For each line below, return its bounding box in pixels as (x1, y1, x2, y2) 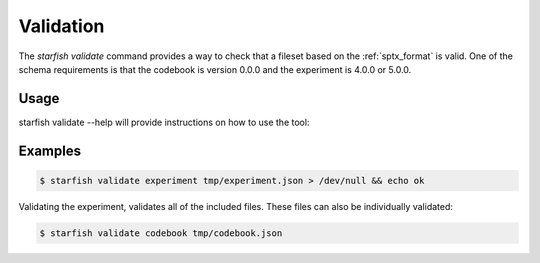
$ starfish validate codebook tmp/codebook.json (39, 227, 283, 239)
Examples (18, 142, 82, 159)
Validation (18, 15, 105, 37)
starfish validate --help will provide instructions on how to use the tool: (18, 116, 310, 128)
